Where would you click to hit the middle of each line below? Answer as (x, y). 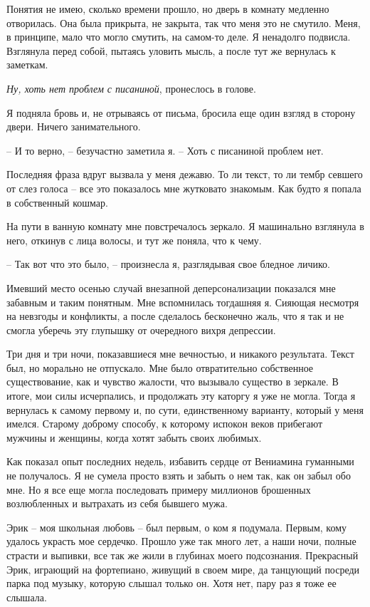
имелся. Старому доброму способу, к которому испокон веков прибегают (165, 424)
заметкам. (27, 64)
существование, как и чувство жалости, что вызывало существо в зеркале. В (173, 382)
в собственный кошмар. (57, 202)
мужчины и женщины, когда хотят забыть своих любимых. (134, 437)
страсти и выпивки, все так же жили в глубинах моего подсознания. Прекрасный (183, 555)
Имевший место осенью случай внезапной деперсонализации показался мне (171, 287)
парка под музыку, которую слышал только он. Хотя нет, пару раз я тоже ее (171, 583)
